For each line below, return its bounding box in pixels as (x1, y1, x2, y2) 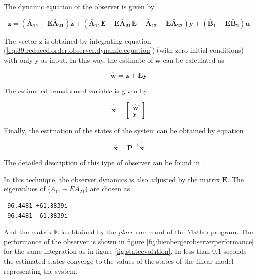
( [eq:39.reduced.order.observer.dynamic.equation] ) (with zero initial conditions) (4, 45, 244, 55)
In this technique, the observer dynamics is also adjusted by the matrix (4, 174, 220, 184)
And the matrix (4, 227, 51, 237)
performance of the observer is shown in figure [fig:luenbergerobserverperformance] (4, 236, 254, 246)
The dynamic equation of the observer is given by (4, 1, 154, 11)
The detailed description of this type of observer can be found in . (4, 157, 204, 168)
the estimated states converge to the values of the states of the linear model (4, 255, 234, 266)
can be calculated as (163, 54, 224, 65)
